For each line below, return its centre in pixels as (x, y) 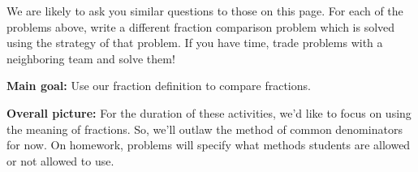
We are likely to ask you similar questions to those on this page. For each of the (205, 11)
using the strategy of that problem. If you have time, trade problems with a (195, 43)
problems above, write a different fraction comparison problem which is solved (201, 26)
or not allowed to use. (60, 160)
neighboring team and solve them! (91, 58)
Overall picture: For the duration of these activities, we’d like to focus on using (209, 112)
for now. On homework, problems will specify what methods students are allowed (209, 145)
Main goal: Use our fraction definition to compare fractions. (159, 86)
